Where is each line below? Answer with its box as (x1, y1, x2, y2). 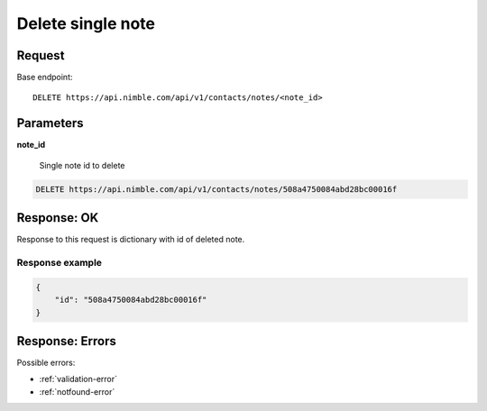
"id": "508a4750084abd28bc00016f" (54, 295, 207, 306)
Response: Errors (16, 333, 116, 349)
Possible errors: (16, 357, 76, 369)
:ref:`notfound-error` (39, 386, 115, 397)
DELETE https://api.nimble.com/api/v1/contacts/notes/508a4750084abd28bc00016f (35, 184, 398, 194)
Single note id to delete (39, 160, 125, 170)
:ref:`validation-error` (39, 374, 117, 385)
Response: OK (16, 210, 99, 225)
